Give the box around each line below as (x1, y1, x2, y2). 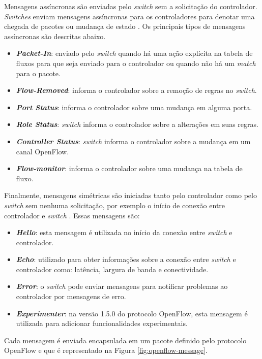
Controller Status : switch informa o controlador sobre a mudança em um (16, 136, 251, 146)
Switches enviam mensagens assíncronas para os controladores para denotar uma (4, 11, 255, 21)
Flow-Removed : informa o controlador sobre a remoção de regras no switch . (16, 85, 257, 95)
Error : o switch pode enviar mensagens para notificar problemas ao (16, 281, 228, 291)
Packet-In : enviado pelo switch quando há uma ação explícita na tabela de (16, 48, 253, 58)
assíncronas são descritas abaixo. (4, 30, 106, 41)
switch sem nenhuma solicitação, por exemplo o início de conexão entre (4, 200, 225, 210)
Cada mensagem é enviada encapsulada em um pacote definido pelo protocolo (4, 335, 247, 345)
